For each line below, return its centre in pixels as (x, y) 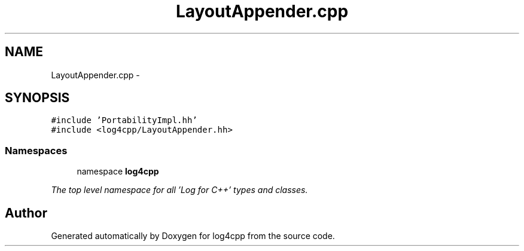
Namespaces (36, 150)
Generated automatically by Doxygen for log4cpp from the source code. (193, 236)
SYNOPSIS (37, 98)
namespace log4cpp (118, 172)
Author (26, 213)
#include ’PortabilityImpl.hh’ (124, 120)
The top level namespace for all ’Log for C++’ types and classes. (179, 190)
